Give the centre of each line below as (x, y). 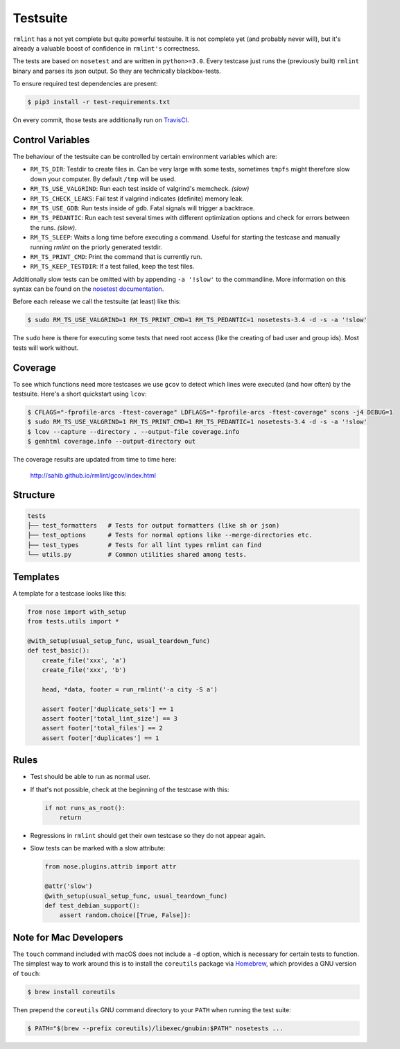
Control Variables (51, 140)
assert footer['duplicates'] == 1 (101, 738)
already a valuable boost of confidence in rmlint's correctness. (106, 48)
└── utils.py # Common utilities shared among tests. (137, 555)
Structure (34, 495)
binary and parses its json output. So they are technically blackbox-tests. (117, 71)
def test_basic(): (59, 651)
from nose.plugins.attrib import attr (111, 867)
